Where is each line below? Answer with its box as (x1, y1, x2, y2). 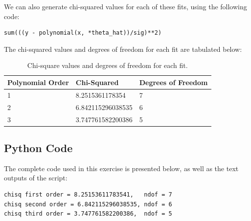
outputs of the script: (4, 173, 68, 183)
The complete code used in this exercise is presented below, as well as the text (4, 163, 239, 173)
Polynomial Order (7, 77, 69, 87)
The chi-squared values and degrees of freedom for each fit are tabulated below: (4, 44, 242, 54)
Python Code (4, 140, 73, 155)
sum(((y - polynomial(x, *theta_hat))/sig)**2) (4, 29, 162, 37)
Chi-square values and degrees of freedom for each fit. (27, 60, 188, 70)
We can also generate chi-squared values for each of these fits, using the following (4, 1, 247, 11)
